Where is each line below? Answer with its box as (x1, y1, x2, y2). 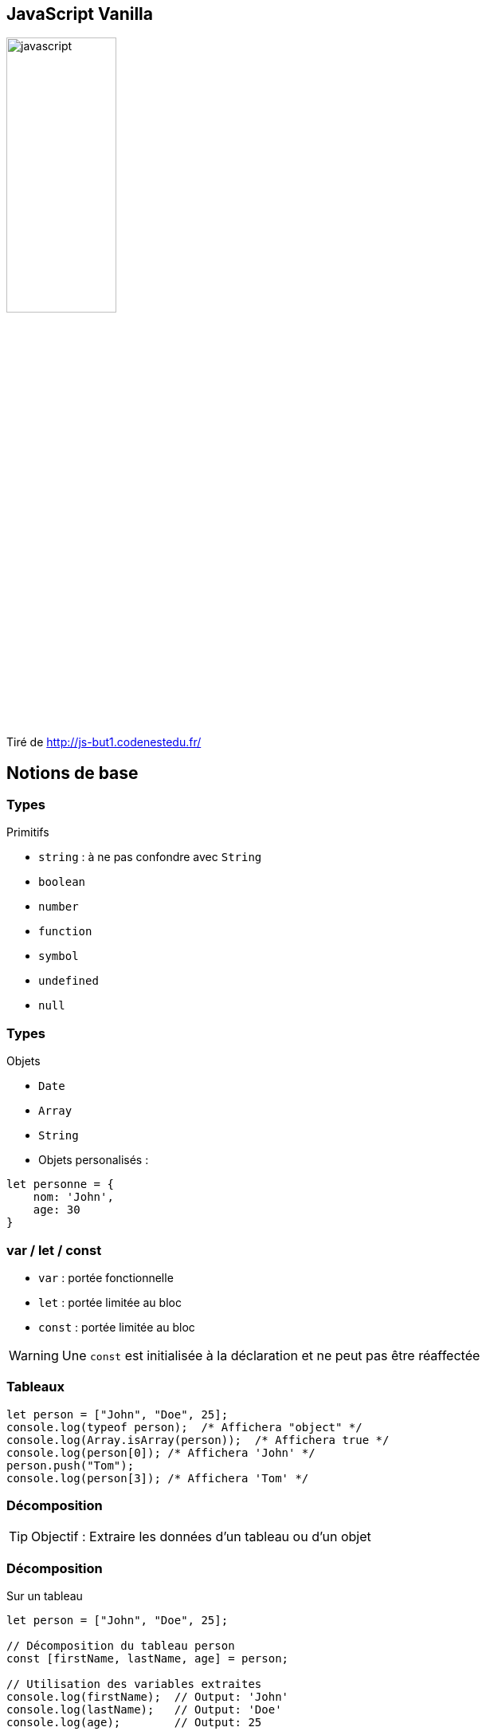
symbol (38, 950, 79, 963)
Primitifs (6, 825, 49, 840)
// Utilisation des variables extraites (6, 1678, 262, 1691)
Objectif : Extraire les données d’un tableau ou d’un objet (31, 1528, 371, 1545)
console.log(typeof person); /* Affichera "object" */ (6, 1420, 363, 1434)
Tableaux (6, 1379, 65, 1395)
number (38, 900, 79, 914)
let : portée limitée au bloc (38, 1295, 182, 1309)
